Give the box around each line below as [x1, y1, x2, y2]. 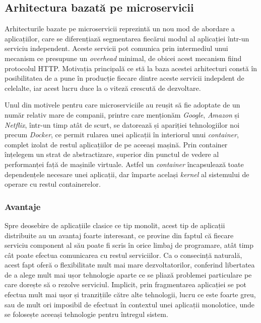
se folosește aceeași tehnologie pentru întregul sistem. [5, 309, 168, 319]
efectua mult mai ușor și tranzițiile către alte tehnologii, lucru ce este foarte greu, [5, 289, 256, 300]
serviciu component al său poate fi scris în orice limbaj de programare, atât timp [5, 240, 254, 250]
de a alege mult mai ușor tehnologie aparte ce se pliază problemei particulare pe [5, 269, 252, 280]
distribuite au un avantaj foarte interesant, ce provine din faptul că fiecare [5, 230, 234, 240]
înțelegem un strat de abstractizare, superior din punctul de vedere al [5, 149, 219, 159]
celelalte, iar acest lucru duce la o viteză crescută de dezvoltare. [5, 82, 201, 93]
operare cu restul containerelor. [5, 179, 101, 189]
